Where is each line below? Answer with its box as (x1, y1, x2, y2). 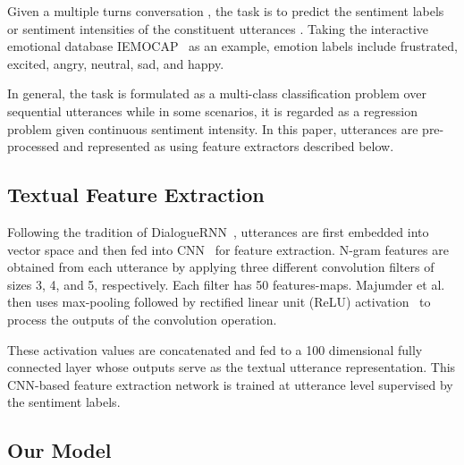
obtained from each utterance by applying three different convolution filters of (7, 258, 434, 276)
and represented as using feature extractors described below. (63, 137, 394, 156)
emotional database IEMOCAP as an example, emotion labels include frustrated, (7, 37, 459, 55)
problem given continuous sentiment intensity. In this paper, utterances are (7, 119, 418, 138)
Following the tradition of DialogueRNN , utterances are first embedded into (7, 222, 429, 241)
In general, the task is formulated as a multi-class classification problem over (7, 84, 426, 103)
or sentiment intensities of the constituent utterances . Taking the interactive (7, 19, 429, 38)
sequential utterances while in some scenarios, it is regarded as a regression (7, 101, 418, 120)
